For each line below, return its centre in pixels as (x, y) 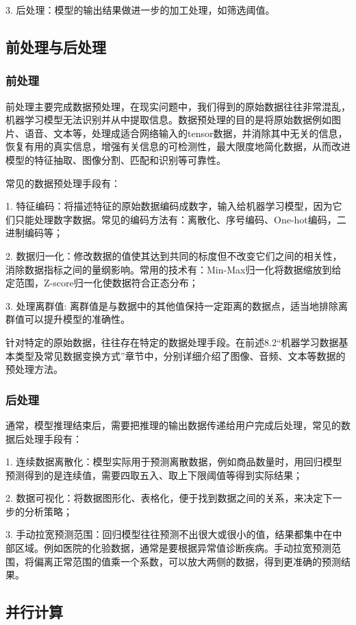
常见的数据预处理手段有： (63, 183)
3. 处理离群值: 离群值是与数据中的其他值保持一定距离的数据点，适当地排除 (172, 305)
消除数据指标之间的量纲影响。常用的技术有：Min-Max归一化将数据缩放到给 (174, 269)
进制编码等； (34, 233)
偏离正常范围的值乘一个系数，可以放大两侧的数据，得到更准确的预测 (187, 561)
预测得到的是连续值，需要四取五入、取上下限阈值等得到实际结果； (154, 475)
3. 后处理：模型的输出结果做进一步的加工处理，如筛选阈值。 (140, 10)
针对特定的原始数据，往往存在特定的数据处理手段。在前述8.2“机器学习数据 (172, 342)
